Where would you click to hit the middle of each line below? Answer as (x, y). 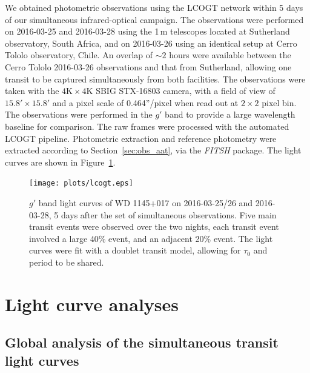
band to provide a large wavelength (230, 114)
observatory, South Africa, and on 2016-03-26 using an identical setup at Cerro (151, 43)
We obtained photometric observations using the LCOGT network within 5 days (154, 7)
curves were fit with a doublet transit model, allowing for (135, 250)
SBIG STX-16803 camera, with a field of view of (186, 91)
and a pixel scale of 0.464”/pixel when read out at (145, 102)
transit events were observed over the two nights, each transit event (154, 227)
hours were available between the (230, 55)
